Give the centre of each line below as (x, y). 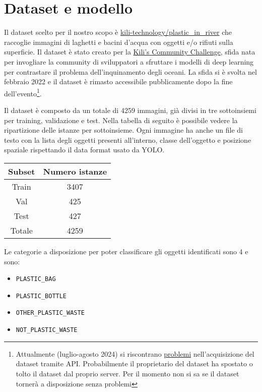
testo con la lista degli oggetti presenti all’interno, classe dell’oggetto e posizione (128, 139)
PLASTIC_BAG (36, 279)
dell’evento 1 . (23, 92)
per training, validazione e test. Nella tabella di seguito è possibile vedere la (121, 120)
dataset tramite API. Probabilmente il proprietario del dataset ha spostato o (134, 363)
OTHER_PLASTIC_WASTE (50, 313)
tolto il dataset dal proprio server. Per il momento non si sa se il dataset (127, 373)
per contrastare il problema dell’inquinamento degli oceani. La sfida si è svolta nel (130, 71)
